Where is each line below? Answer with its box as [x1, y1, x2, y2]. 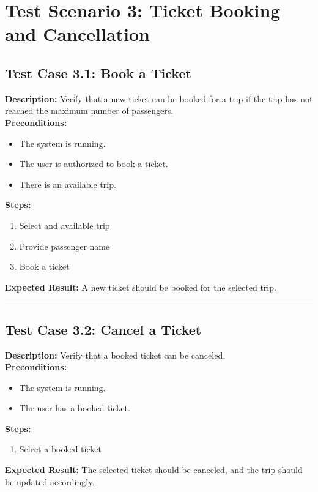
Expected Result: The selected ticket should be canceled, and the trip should [5, 463, 303, 476]
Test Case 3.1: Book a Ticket [5, 63, 191, 82]
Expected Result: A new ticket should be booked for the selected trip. [5, 280, 276, 293]
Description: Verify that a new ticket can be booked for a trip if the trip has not [5, 92, 313, 105]
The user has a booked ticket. [19, 401, 130, 414]
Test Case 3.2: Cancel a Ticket [5, 319, 202, 338]
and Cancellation [5, 21, 150, 47]
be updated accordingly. [5, 475, 95, 488]
